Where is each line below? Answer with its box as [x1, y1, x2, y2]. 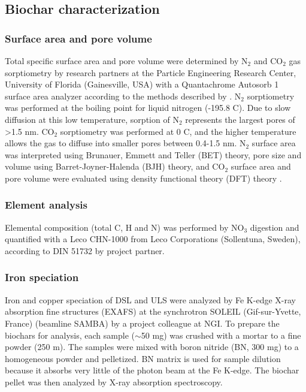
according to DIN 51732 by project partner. [5, 244, 165, 257]
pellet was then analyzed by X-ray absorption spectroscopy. [5, 375, 223, 388]
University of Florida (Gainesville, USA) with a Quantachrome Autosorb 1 [5, 78, 279, 91]
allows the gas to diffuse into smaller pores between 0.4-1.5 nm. [5, 137, 237, 149]
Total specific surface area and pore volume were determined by [5, 55, 239, 67]
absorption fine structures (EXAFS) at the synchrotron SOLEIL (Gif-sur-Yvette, [5, 305, 301, 318]
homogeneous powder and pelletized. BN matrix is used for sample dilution [5, 352, 281, 364]
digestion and [250, 221, 299, 233]
